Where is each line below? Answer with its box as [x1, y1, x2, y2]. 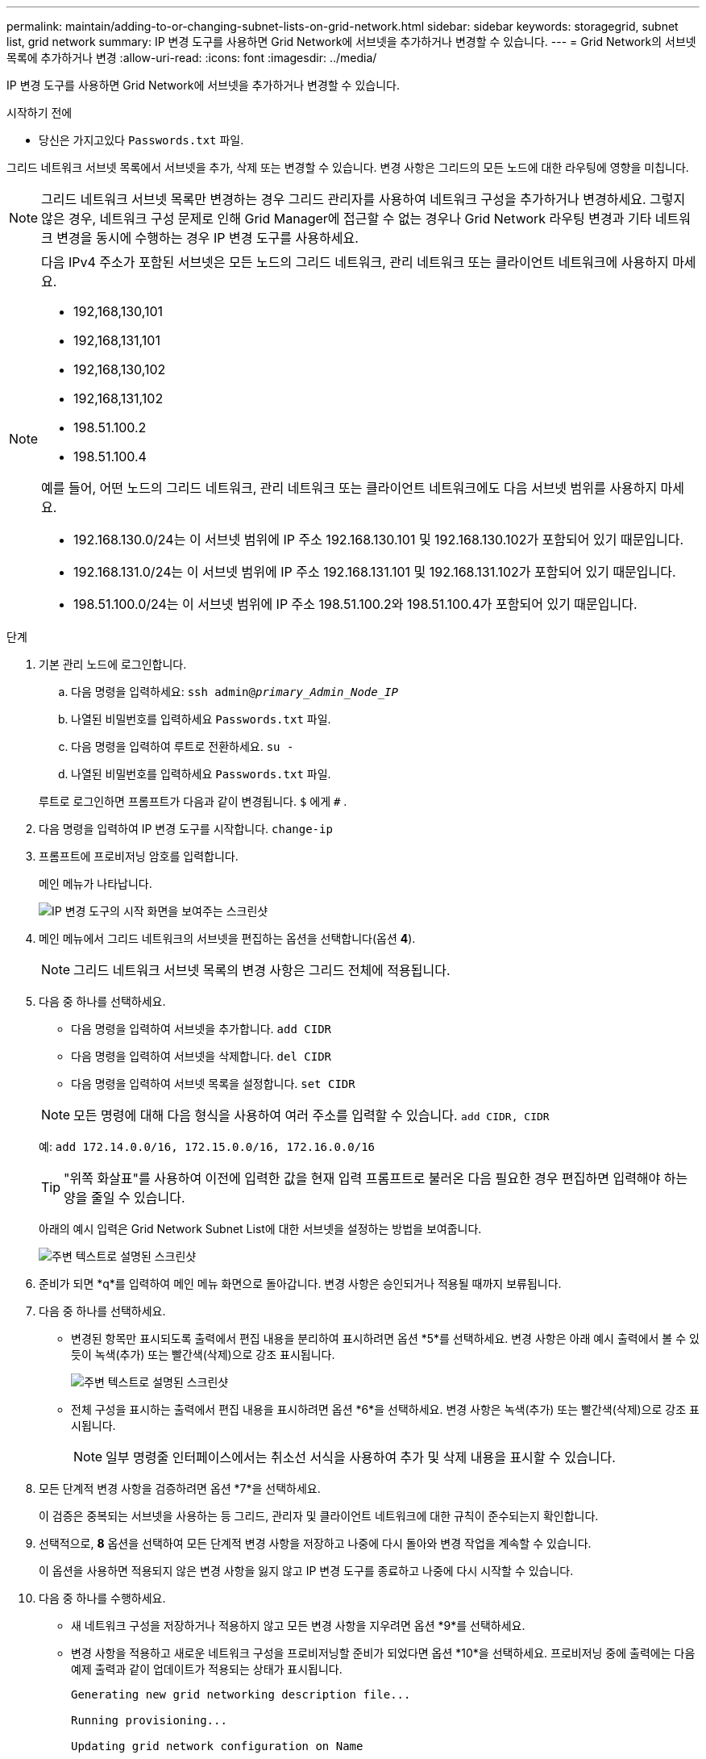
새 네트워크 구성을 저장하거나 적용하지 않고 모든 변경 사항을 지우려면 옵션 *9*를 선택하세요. [71, 1619, 525, 1632]
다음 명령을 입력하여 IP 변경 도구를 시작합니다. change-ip [39, 822, 333, 836]
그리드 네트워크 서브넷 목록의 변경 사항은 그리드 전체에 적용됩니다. [73, 962, 451, 978]
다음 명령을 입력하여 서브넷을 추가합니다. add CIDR [71, 1022, 331, 1036]
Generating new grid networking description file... [71, 1688, 411, 1701]
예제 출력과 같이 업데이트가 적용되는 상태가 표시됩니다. [71, 1662, 343, 1676]
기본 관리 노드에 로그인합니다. [39, 657, 187, 671]
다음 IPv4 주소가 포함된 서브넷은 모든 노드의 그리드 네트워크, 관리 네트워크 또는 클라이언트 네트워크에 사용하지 [41, 254, 669, 270]
